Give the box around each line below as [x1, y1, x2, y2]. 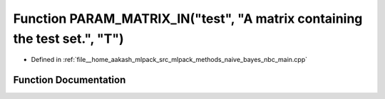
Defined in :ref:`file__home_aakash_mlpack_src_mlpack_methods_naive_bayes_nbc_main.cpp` [31, 56, 308, 64]
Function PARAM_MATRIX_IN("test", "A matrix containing [13, 11, 363, 26]
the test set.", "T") [13, 31, 124, 46]
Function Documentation [13, 74, 126, 86]
